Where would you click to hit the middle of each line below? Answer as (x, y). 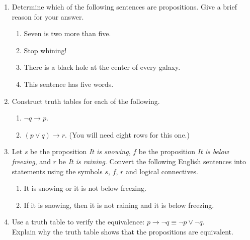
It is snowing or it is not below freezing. (85, 188)
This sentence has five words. (69, 84)
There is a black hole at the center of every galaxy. (102, 67)
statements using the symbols (57, 171)
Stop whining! (45, 50)
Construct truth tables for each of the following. (86, 101)
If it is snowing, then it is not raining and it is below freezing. (119, 205)
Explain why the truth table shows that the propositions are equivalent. (122, 231)
